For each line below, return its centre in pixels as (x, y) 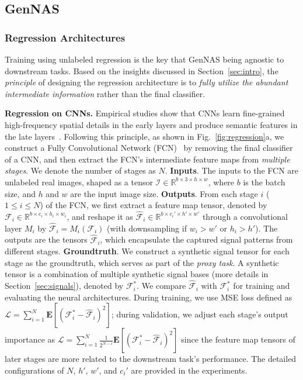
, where (221, 182)
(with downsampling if (147, 228)
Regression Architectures (65, 37)
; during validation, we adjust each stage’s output (200, 314)
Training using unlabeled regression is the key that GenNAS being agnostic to (144, 59)
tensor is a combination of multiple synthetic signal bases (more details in (137, 274)
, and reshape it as (100, 216)
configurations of (34, 370)
